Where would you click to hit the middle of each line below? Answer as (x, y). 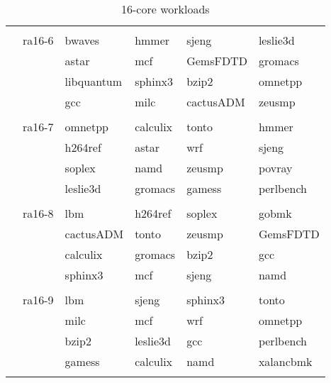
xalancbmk (285, 361)
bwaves (82, 40)
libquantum (94, 81)
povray (275, 168)
